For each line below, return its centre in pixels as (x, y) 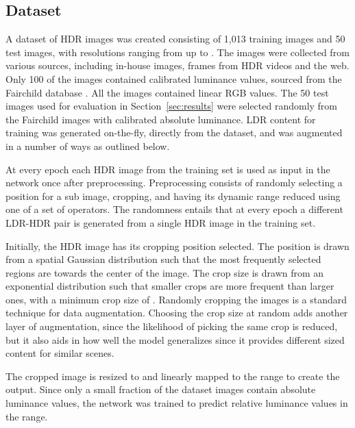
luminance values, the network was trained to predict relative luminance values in (177, 403)
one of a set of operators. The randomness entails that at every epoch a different (174, 209)
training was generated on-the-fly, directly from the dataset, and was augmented (174, 133)
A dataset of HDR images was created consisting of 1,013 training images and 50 (175, 39)
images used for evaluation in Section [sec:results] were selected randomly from (172, 106)
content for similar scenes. (60, 353)
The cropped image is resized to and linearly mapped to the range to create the (173, 376)
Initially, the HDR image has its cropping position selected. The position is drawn (177, 246)
